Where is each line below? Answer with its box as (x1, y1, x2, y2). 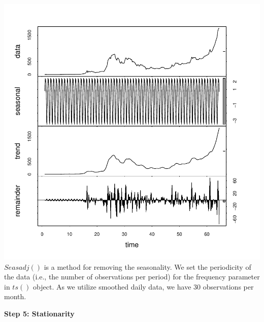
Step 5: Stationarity (4, 308, 75, 318)
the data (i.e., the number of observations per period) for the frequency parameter (4, 271, 260, 282)
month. (4, 291, 26, 302)
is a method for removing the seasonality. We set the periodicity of (44, 261, 251, 272)
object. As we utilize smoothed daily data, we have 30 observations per (33, 281, 254, 292)
